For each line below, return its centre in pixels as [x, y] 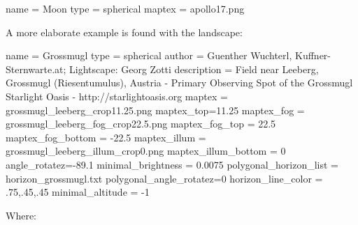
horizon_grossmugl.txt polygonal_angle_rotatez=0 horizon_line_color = [164, 178]
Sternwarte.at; [36, 69]
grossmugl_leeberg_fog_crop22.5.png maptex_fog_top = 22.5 [141, 124]
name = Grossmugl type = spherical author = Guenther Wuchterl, [149, 55]
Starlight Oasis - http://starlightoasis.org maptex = [117, 96]
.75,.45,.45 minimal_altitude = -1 [78, 192]
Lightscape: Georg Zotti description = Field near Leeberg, [194, 69]
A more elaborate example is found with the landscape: [124, 32]
